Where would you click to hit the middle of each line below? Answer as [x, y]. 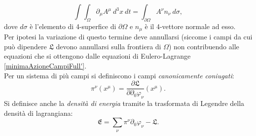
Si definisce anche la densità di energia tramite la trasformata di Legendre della [124, 103]
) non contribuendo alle [204, 46]
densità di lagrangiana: [38, 113]
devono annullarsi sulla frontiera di [109, 46]
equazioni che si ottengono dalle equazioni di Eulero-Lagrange [97, 56]
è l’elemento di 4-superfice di [73, 26]
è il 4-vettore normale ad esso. [190, 26]
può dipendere [25, 46]
